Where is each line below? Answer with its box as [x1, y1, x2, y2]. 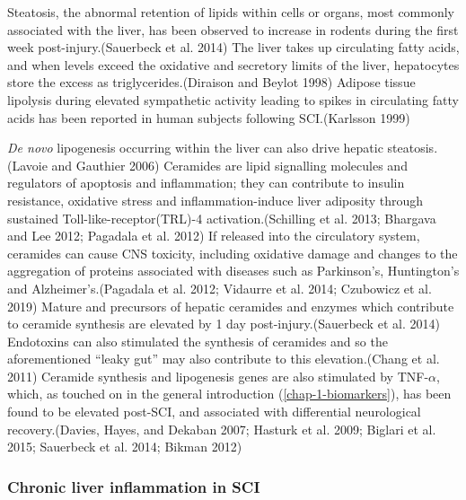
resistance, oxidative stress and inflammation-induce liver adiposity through [7, 190, 424, 209]
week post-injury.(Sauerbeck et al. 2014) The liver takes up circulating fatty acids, [7, 38, 460, 57]
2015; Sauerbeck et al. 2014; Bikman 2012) [7, 437, 242, 456]
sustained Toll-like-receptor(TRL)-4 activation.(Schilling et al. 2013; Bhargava [7, 208, 436, 227]
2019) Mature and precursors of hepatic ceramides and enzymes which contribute [7, 296, 454, 315]
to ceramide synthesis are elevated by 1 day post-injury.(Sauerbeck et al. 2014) [7, 314, 440, 333]
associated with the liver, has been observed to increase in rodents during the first [7, 20, 459, 39]
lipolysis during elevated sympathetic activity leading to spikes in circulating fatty [7, 90, 459, 109]
